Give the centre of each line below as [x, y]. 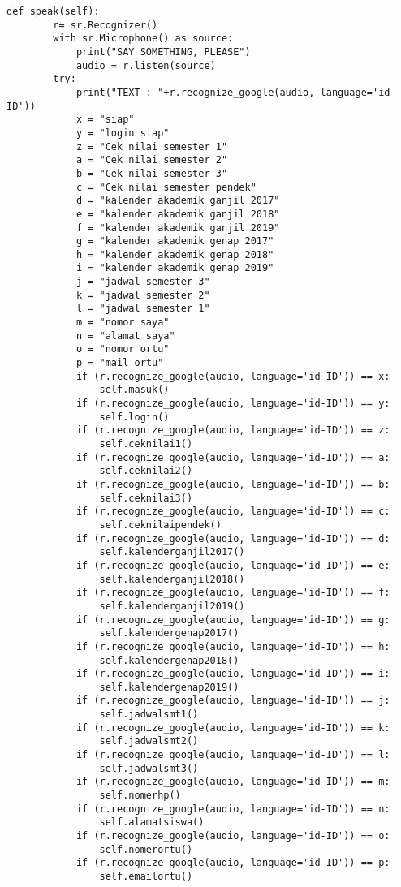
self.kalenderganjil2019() [172, 606]
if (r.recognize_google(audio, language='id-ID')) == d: [233, 538]
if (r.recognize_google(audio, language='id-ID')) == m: [233, 782]
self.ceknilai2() [146, 471]
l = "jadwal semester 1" [143, 309]
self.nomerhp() [140, 796]
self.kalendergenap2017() [169, 633]
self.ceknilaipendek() [160, 525]
